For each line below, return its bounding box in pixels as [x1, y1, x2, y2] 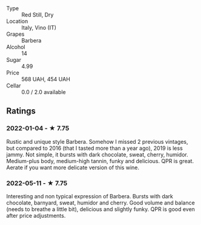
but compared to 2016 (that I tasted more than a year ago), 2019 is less [6, 144, 183, 152]
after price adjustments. [6, 212, 66, 219]
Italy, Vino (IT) [21, 24, 56, 31]
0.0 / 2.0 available [21, 89, 66, 95]
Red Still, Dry [21, 11, 54, 18]
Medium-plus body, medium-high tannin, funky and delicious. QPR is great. [6, 157, 194, 164]
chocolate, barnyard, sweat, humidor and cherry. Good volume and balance [6, 199, 195, 206]
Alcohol [6, 44, 25, 50]
